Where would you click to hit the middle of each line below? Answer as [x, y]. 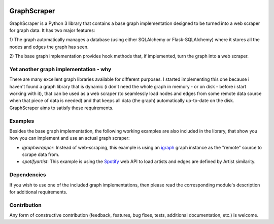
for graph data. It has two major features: [52, 30]
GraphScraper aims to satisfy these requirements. [61, 108]
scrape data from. [41, 154]
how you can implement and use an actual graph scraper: [70, 138]
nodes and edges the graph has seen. [49, 47]
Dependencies [28, 175]
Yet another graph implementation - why [60, 69]
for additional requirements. [38, 192]
